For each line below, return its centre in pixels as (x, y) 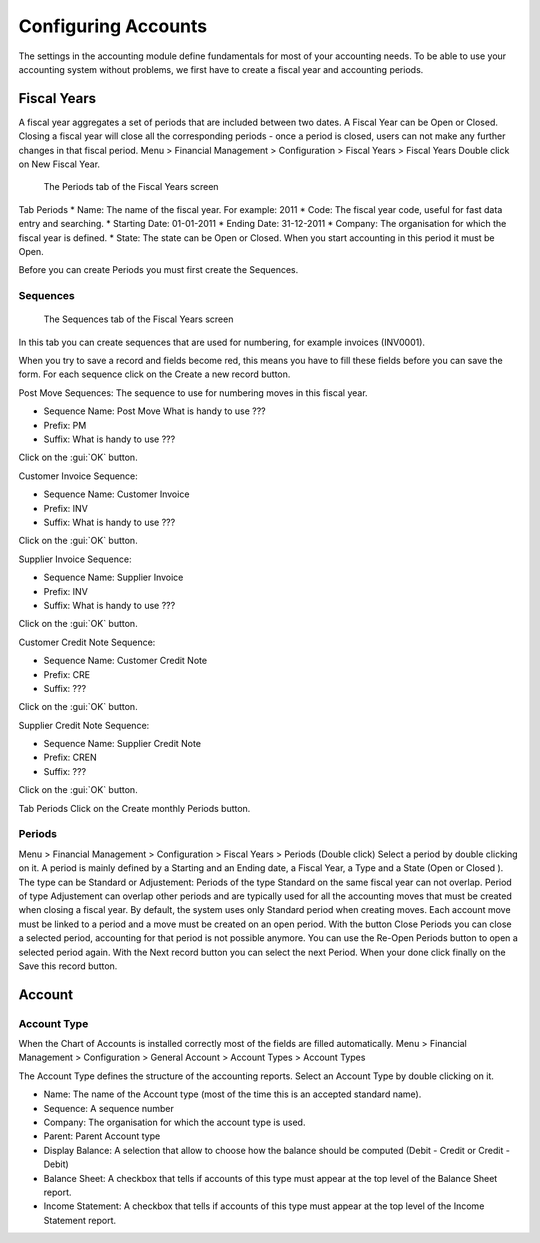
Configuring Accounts (113, 26)
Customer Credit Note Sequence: (87, 642)
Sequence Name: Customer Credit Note (125, 661)
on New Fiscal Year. (59, 164)
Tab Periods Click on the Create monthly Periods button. (134, 808)
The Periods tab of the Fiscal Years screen (131, 187)
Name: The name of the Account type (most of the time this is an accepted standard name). (232, 1094)
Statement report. (80, 1220)
